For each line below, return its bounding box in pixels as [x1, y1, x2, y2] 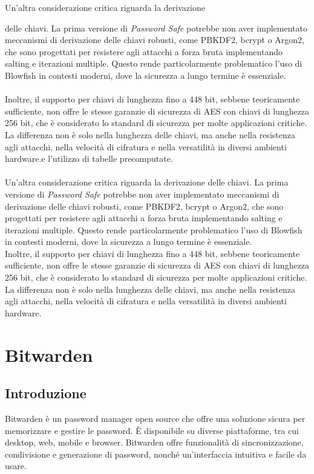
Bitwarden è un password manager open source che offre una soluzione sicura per [5, 412, 306, 425]
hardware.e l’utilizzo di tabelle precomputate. [5, 152, 173, 165]
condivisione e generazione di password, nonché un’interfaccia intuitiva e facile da [5, 447, 307, 460]
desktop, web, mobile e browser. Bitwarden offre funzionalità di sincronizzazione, [5, 436, 304, 449]
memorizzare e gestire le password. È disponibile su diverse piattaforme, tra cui [5, 424, 299, 436]
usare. [5, 459, 27, 472]
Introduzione [5, 384, 87, 402]
